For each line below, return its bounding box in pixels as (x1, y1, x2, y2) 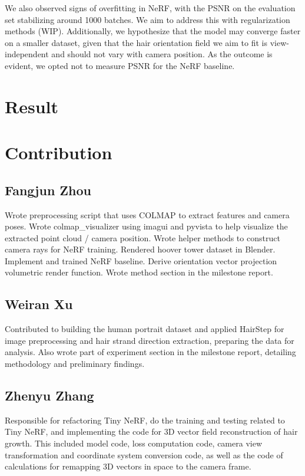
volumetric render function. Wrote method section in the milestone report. (5, 266, 273, 278)
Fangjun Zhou (5, 180, 92, 199)
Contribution (5, 140, 112, 165)
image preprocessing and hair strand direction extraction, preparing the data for (5, 334, 294, 346)
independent (5, 48, 49, 60)
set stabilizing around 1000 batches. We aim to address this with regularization (5, 13, 290, 25)
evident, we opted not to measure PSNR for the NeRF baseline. (5, 59, 235, 71)
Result (5, 94, 58, 118)
